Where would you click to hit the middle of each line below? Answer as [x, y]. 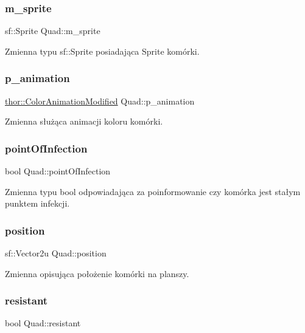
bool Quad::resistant [43, 323]
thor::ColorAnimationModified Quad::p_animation [100, 101]
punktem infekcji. [37, 203]
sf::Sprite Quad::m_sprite [53, 31]
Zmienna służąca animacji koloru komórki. [84, 121]
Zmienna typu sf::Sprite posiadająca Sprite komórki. [102, 51]
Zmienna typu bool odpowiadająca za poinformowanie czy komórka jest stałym [153, 191]
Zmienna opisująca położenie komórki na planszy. [97, 273]
